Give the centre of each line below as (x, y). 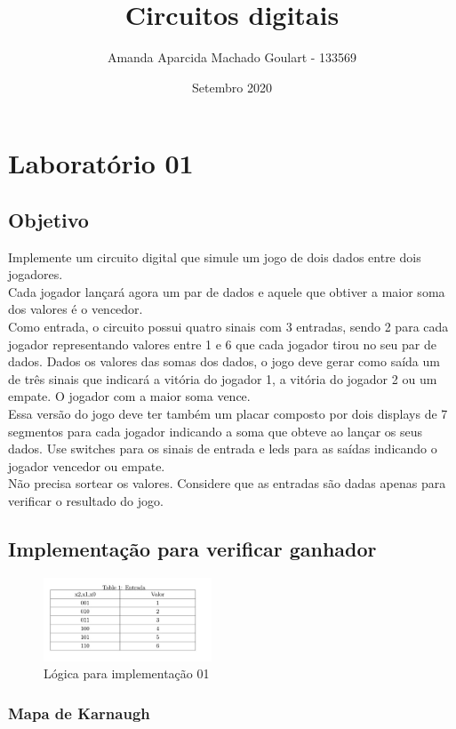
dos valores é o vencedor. (76, 309)
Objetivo (48, 219)
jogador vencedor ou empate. (87, 465)
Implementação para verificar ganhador (192, 549)
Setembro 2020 (232, 87)
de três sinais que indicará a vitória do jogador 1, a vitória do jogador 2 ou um (223, 378)
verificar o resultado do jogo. (86, 501)
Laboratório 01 (101, 163)
